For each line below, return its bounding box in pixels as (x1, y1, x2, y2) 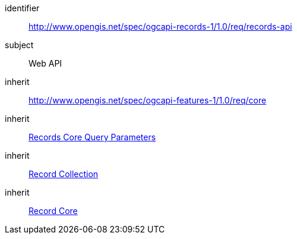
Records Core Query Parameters (29, 132, 156, 142)
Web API (29, 58, 62, 68)
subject (5, 40, 34, 50)
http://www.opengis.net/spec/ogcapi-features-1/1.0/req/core (29, 95, 267, 105)
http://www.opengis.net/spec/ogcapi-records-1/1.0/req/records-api (29, 21, 292, 32)
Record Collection (29, 169, 99, 179)
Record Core (29, 206, 78, 216)
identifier (5, 3, 40, 13)
